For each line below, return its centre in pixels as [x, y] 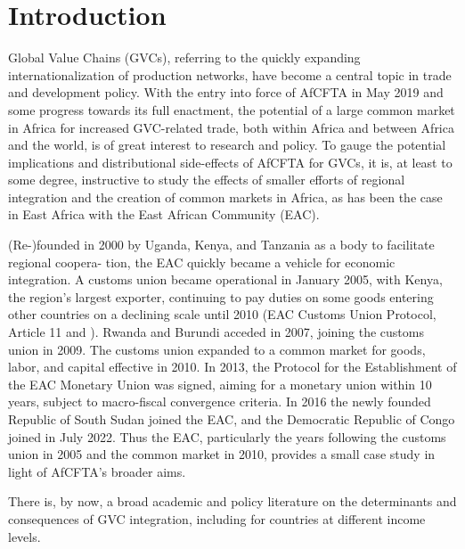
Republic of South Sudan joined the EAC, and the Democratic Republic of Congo [232, 419]
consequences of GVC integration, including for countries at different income [217, 518]
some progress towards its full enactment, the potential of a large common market [232, 109]
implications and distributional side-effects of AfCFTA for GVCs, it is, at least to [230, 162]
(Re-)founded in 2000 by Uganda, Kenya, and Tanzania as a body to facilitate [221, 245]
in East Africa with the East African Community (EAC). [164, 214]
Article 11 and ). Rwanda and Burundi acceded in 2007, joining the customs [216, 332]
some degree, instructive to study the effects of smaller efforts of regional [207, 180]
